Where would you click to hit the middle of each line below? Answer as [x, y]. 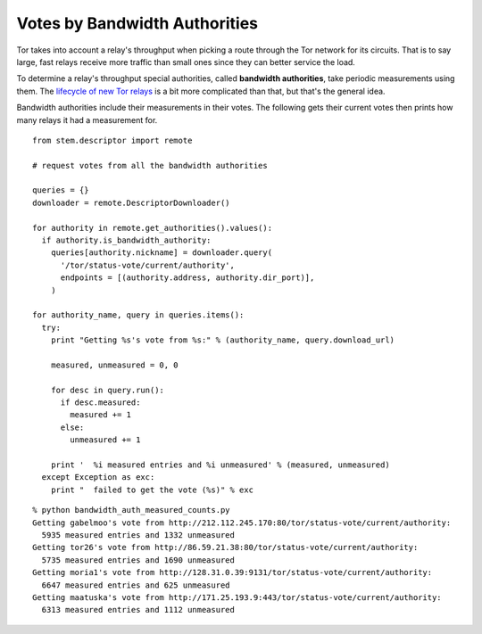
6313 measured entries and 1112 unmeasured [138, 610]
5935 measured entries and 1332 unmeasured [138, 535]
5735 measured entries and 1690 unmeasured [138, 560]
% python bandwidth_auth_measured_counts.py [132, 510]
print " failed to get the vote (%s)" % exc [152, 490]
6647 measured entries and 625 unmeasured [136, 585]
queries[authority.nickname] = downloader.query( [161, 253]
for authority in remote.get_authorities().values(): [152, 228]
